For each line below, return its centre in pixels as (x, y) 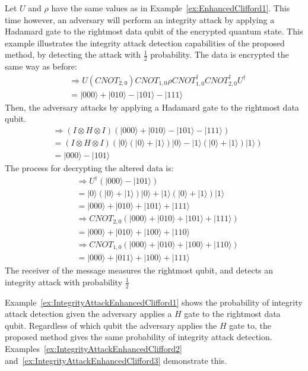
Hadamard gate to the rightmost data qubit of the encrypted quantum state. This (154, 31)
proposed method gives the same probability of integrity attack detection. (139, 337)
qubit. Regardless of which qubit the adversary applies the (111, 325)
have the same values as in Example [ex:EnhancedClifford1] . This (171, 8)
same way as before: (41, 66)
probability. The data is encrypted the (220, 54)
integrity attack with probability (64, 282)
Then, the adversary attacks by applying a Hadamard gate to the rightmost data (152, 107)
